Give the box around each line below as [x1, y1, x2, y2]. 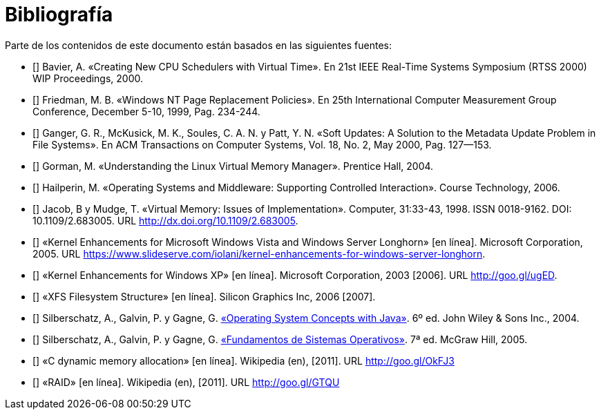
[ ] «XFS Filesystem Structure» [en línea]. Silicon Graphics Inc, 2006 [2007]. [32, 290, 376, 302]
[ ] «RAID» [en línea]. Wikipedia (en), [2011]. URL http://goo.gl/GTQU [32, 376, 340, 388]
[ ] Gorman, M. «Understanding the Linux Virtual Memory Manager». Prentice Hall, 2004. [32, 160, 434, 172]
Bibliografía [5, 3, 113, 26]
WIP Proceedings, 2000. [32, 72, 144, 84]
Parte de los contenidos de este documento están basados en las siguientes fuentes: [5, 39, 392, 51]
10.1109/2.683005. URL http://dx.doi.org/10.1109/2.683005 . [32, 214, 298, 226]
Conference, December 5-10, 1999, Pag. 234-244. [32, 105, 260, 117]
